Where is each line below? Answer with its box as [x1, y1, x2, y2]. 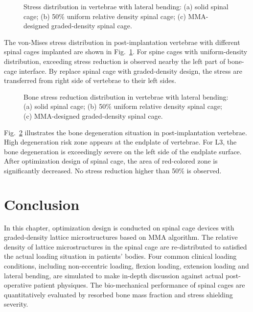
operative [4, 280, 32, 290]
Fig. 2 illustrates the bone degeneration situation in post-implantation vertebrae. [4, 127, 247, 137]
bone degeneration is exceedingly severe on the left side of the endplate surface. [4, 146, 242, 156]
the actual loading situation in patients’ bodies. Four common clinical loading [4, 251, 237, 261]
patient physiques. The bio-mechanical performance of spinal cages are [34, 280, 245, 290]
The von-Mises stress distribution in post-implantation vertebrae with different [4, 37, 240, 47]
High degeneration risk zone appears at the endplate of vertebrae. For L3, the [4, 137, 237, 147]
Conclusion [4, 194, 80, 214]
